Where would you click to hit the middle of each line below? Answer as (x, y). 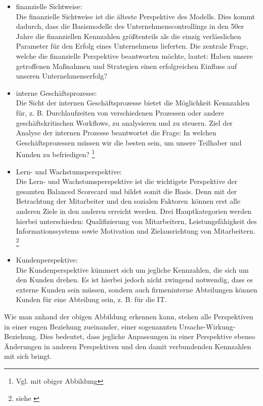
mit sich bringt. (28, 356)
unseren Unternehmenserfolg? (61, 76)
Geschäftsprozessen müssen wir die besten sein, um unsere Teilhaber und (129, 142)
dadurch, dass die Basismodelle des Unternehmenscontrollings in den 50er (130, 26)
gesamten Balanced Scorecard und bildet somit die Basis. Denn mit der (126, 191)
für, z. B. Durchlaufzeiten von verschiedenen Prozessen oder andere (120, 112)
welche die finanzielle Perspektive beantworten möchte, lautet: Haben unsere (134, 56)
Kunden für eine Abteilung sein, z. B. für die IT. (91, 299)
